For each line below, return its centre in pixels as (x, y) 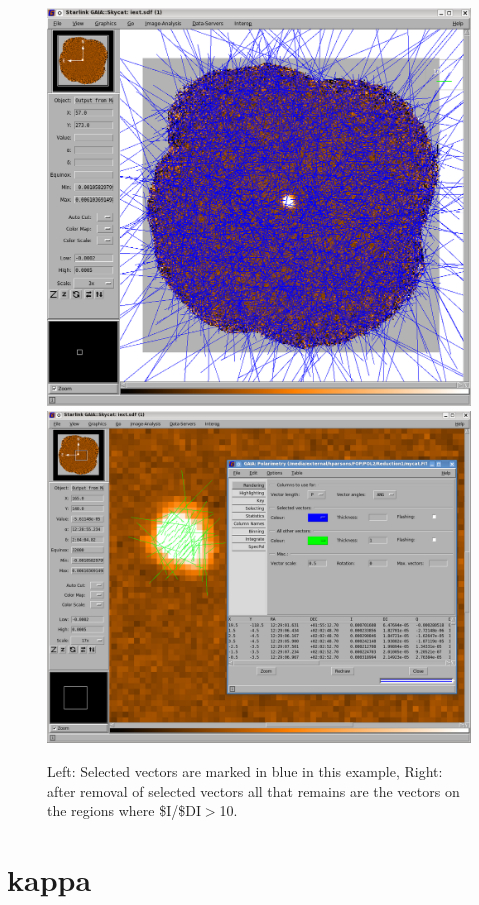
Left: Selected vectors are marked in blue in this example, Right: (245, 771)
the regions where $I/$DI (124, 810)
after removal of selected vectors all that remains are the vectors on (253, 790)
